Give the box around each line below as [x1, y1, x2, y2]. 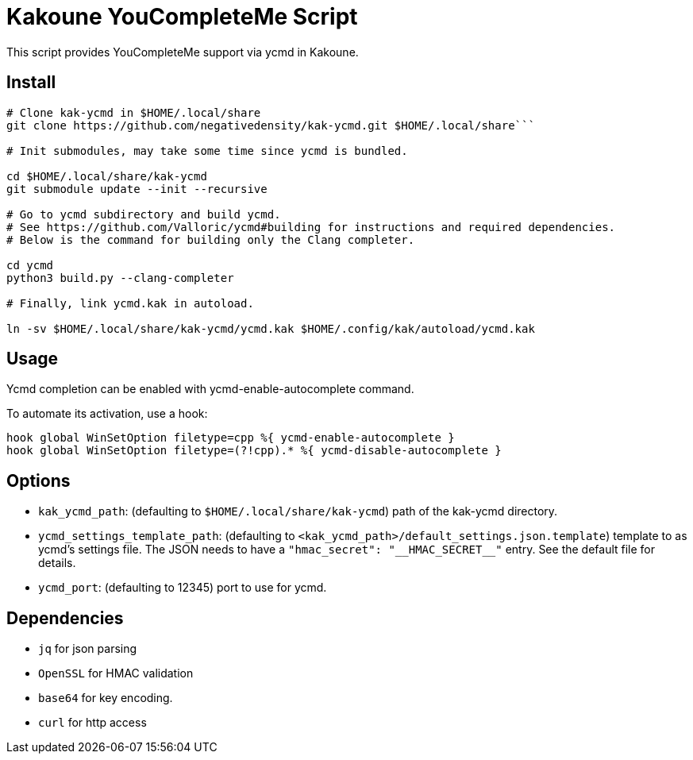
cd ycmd [6, 258, 54, 272]
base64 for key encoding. [38, 691, 173, 705]
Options [6, 470, 71, 491]
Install [6, 72, 56, 93]
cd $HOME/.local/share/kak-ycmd [6, 169, 207, 183]
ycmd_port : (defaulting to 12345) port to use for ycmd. [38, 581, 327, 595]
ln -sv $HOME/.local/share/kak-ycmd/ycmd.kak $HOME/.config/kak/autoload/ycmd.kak [6, 322, 535, 335]
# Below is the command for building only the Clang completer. [6, 233, 415, 246]
